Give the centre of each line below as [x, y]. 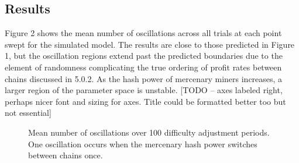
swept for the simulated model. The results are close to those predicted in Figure [150, 44]
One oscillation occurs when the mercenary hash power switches [143, 143]
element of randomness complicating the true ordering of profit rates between [143, 67]
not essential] [28, 113]
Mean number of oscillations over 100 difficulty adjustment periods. [149, 132]
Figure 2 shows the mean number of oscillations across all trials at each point [143, 33]
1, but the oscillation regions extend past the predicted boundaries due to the [144, 56]
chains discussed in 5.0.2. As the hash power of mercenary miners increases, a [144, 78]
